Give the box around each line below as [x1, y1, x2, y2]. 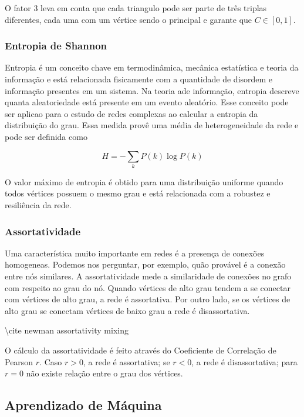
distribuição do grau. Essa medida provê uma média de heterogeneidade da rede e [5, 119, 299, 131]
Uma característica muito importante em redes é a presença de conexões [5, 246, 265, 259]
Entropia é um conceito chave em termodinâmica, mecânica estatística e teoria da [5, 61, 299, 74]
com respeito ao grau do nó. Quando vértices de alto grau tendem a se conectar [5, 281, 291, 293]
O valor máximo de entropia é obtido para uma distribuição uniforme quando [5, 175, 283, 188]
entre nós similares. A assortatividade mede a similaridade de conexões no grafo [5, 270, 292, 282]
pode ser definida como [5, 130, 87, 142]
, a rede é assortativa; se [83, 355, 170, 368]
